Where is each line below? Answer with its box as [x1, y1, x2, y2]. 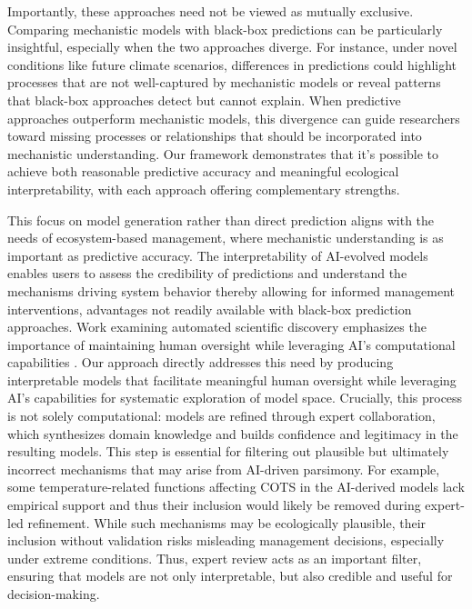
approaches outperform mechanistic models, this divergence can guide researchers [7, 108, 460, 127]
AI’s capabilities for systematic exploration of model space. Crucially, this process [7, 388, 463, 407]
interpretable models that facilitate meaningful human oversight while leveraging [7, 370, 457, 389]
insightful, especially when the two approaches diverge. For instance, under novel [7, 37, 457, 56]
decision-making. [7, 584, 100, 603]
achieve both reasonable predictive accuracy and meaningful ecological [7, 162, 399, 181]
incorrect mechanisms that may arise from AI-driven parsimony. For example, [7, 459, 440, 478]
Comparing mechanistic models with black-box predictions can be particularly [7, 19, 443, 38]
